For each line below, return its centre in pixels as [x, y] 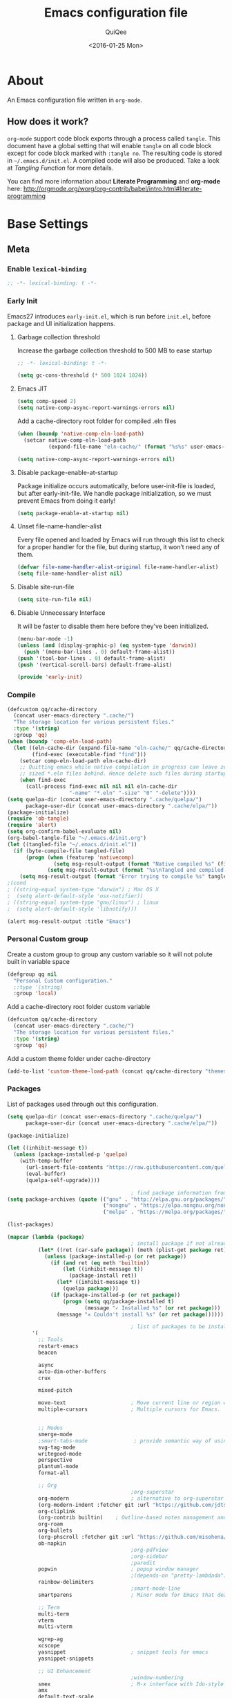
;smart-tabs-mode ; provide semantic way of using [134, 1441]
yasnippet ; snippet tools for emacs [123, 1652]
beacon [47, 1352]
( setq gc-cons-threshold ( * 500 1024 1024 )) [82, 375]
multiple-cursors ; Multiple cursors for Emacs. [129, 1410]
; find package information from [179, 1192]
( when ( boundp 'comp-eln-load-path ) [60, 741]
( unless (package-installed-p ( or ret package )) [115, 1256]
